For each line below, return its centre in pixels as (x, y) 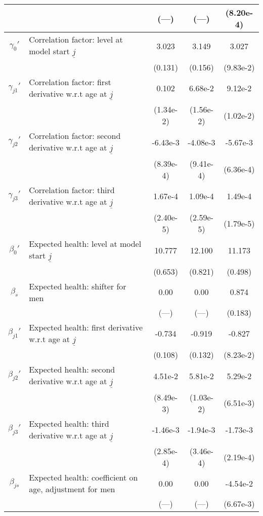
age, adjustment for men (72, 489)
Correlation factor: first (70, 82)
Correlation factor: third (72, 190)
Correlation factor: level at (76, 39)
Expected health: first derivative (86, 327)
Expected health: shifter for (78, 286)
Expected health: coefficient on (83, 477)
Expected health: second (72, 370)
